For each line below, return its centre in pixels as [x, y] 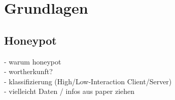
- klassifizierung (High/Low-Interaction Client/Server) [88, 81]
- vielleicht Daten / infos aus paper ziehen [69, 91]
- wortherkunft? [28, 71]
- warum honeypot [33, 61]
